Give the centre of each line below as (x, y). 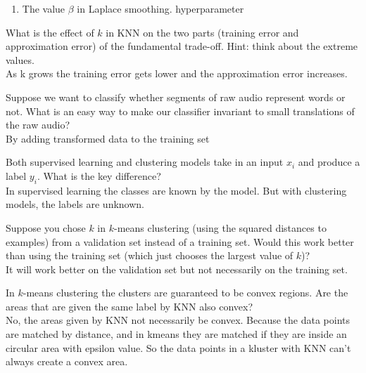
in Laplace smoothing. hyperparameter (160, 8)
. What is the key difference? (99, 175)
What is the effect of (50, 32)
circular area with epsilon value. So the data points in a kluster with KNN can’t (178, 347)
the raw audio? (38, 125)
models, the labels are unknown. (75, 204)
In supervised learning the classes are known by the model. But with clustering (176, 190)
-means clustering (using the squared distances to (220, 227)
